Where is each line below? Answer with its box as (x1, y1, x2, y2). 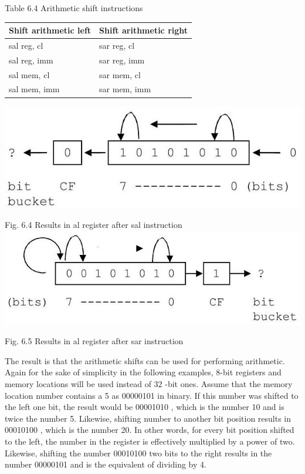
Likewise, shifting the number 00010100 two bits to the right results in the (5, 446, 272, 459)
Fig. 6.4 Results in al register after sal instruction (5, 218, 182, 231)
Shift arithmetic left (9, 24, 91, 36)
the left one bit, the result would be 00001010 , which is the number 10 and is (5, 401, 284, 413)
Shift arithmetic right (99, 24, 188, 36)
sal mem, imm (9, 83, 60, 95)
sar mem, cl (99, 68, 141, 80)
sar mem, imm (99, 83, 151, 95)
